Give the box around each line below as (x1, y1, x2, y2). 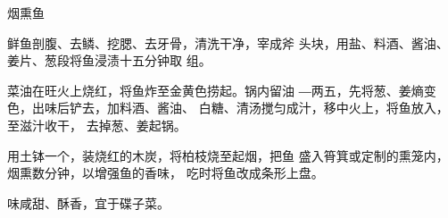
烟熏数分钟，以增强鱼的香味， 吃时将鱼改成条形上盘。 (7, 163, 324, 182)
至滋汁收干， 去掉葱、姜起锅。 (7, 115, 187, 134)
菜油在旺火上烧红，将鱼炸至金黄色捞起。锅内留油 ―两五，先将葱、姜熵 (7, 80, 424, 99)
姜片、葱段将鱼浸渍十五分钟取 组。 (7, 51, 212, 70)
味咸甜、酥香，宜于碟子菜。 (7, 193, 170, 212)
